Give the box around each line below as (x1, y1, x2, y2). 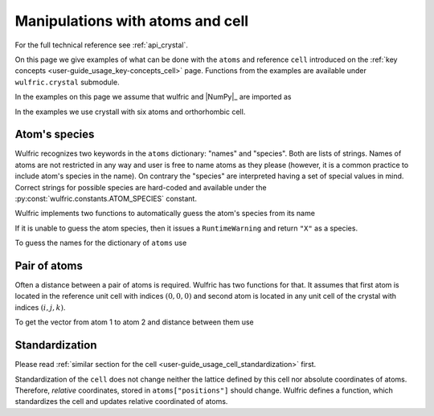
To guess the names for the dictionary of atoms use (14, 238, 187, 248)
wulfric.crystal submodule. (14, 77, 120, 87)
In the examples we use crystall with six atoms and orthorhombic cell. (14, 107, 246, 116)
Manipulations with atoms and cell (14, 12, 249, 30)
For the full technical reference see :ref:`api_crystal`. (14, 40, 189, 50)
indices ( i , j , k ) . (14, 302, 66, 312)
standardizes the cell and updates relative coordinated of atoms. (14, 397, 228, 406)
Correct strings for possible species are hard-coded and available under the (14, 182, 267, 192)
